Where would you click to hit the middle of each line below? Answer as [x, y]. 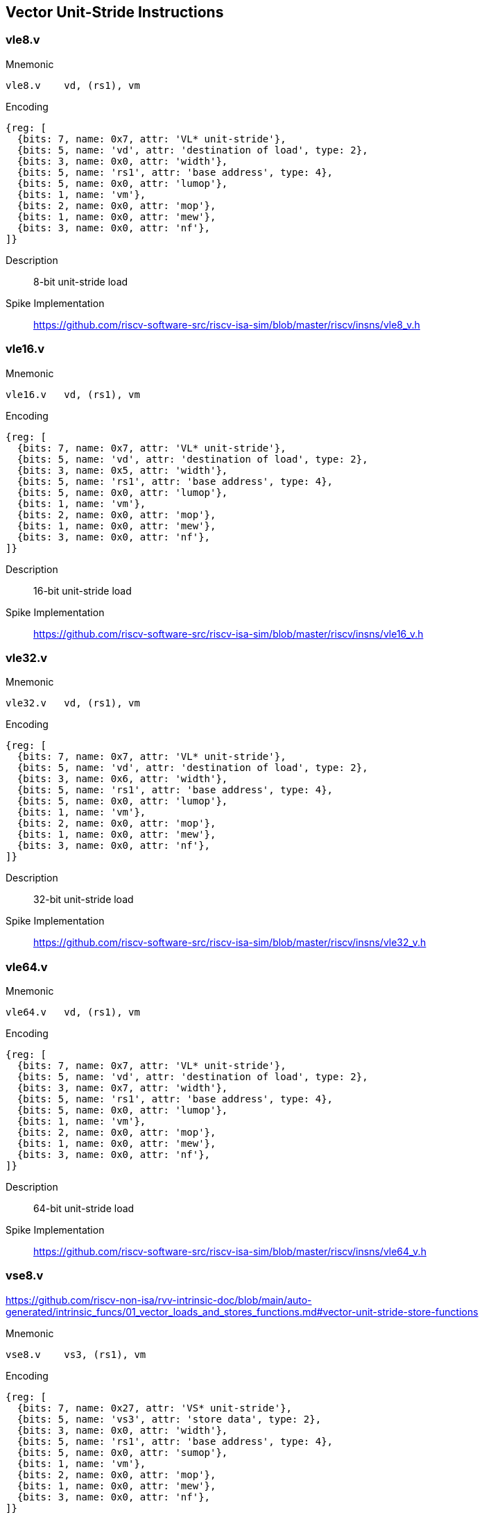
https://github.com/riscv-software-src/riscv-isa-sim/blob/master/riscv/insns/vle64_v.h [230, 1252]
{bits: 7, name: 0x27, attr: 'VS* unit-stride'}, [155, 1408]
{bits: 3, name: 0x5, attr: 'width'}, [122, 470]
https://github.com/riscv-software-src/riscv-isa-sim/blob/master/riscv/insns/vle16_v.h [228, 634]
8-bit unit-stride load [81, 281]
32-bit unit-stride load [84, 900]
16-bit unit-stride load [83, 590]
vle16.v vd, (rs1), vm [73, 394]
